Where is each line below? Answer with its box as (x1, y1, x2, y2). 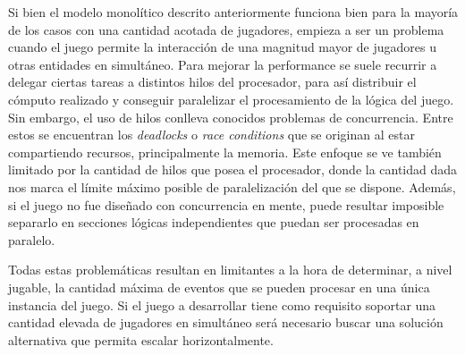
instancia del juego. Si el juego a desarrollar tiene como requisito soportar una (8, 295, 436, 314)
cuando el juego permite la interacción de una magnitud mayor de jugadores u (8, 38, 436, 56)
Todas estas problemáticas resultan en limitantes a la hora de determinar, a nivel (8, 260, 452, 279)
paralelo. (8, 230, 55, 249)
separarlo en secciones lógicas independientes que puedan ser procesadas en (8, 213, 419, 232)
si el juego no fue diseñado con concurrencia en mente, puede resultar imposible (8, 195, 444, 214)
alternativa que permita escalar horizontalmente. (8, 330, 274, 349)
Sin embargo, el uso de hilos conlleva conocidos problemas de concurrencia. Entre (8, 107, 453, 126)
